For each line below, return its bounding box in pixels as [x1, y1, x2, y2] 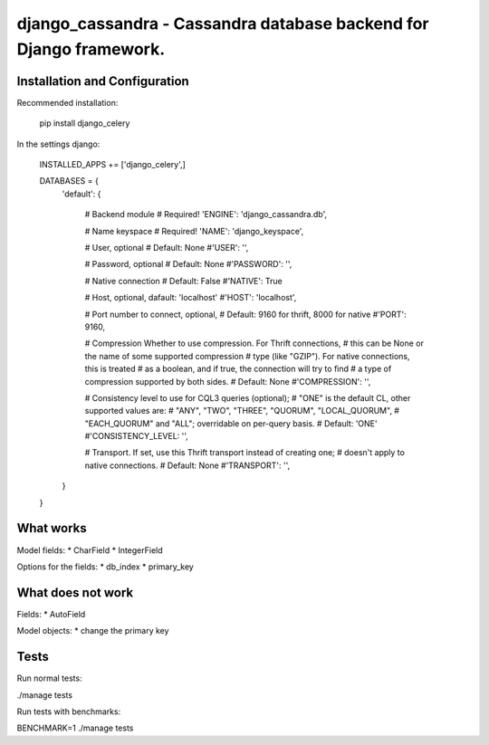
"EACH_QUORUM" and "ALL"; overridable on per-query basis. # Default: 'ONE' [84, 417, 378, 429]
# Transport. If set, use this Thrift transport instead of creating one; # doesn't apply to [84, 447, 405, 458]
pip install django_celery [39, 118, 130, 129]
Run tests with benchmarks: [16, 706, 121, 717]
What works [16, 521, 87, 536]
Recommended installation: [16, 97, 119, 108]
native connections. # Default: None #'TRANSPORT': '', [84, 460, 290, 471]
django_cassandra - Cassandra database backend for [16, 14, 429, 33]
